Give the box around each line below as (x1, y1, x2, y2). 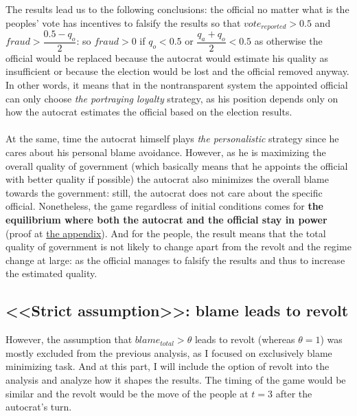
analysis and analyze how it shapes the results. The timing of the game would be (5, 372, 346, 386)
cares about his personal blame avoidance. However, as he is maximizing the (5, 145, 326, 160)
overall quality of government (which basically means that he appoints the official (5, 158, 348, 173)
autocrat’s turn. (5, 399, 72, 414)
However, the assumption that (5, 332, 133, 347)
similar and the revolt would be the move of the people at (5, 386, 249, 400)
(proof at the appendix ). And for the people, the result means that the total (5, 226, 326, 240)
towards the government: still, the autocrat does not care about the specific (5, 185, 323, 199)
